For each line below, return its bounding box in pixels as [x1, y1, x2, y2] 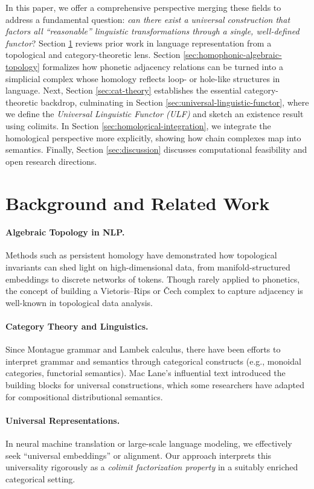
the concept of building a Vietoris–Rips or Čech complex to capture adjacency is [5, 284, 303, 297]
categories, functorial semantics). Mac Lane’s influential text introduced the [5, 366, 286, 379]
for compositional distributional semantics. [5, 390, 163, 403]
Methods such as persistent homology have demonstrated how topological [5, 249, 277, 261]
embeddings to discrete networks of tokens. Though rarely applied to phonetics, [5, 272, 300, 285]
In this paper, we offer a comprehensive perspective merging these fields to [5, 1, 281, 13]
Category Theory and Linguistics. [5, 320, 149, 333]
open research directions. [5, 155, 97, 167]
